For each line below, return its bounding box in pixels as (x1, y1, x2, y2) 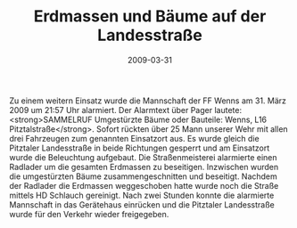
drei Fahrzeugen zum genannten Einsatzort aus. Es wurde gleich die (9, 133, 260, 143)
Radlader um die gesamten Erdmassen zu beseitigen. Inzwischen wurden (9, 161, 279, 172)
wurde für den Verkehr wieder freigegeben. (9, 208, 169, 219)
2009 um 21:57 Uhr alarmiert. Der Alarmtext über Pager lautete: (9, 104, 243, 115)
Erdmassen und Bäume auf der (33, 6, 267, 27)
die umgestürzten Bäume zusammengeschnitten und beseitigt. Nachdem (9, 171, 278, 182)
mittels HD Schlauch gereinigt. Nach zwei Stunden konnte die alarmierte (9, 190, 275, 200)
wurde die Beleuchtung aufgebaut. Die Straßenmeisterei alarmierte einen (9, 151, 278, 162)
